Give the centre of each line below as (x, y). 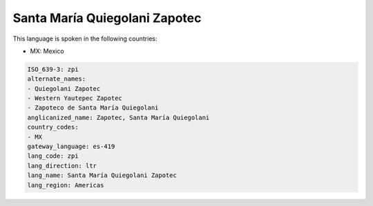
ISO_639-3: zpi (53, 69)
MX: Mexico (47, 51)
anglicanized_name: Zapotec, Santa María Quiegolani (118, 117)
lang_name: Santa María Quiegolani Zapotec (102, 175)
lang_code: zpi (53, 156)
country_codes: (53, 127)
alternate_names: (57, 79)
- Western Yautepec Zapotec (75, 99)
